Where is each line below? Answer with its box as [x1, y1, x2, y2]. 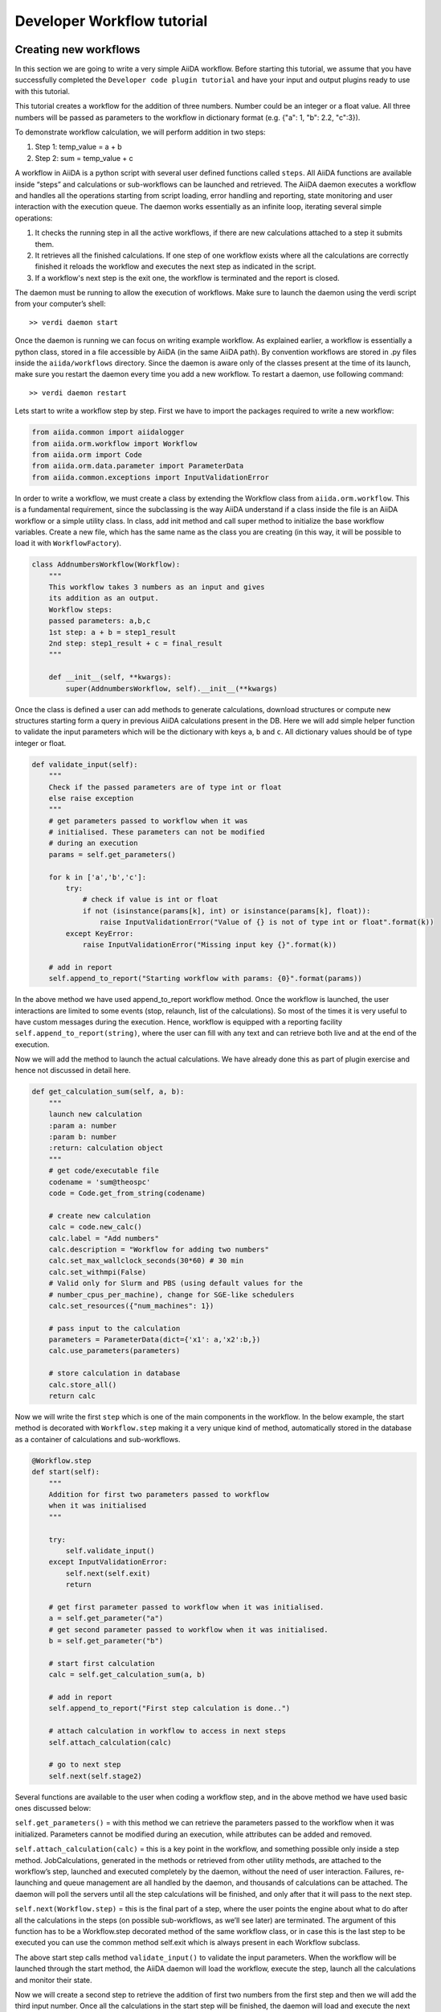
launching [14, 1878, 48, 1887]
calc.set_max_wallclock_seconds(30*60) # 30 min [48, 1256, 244, 1265]
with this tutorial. [14, 86, 70, 96]
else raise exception [48, 794, 134, 802]
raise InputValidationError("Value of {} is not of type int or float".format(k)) [99, 917, 435, 927]
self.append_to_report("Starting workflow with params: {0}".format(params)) [48, 974, 363, 983]
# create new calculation [48, 1211, 151, 1220]
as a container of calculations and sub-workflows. [14, 1434, 181, 1444]
